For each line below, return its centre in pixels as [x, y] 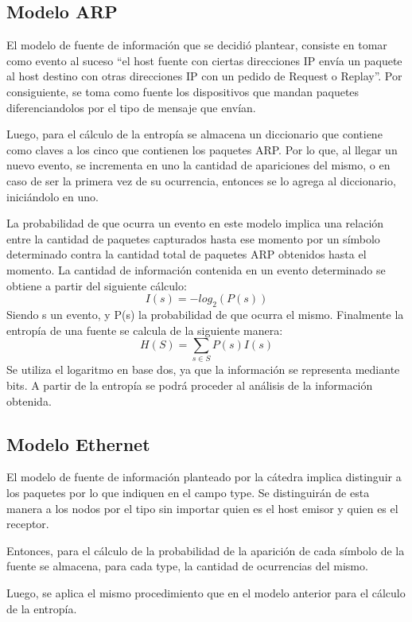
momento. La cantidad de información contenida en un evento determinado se [196, 269]
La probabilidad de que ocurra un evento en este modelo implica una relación [195, 223]
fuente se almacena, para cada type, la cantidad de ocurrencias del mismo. [187, 566]
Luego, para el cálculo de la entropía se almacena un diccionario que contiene [194, 134]
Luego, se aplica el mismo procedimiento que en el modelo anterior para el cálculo [206, 592]
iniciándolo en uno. [52, 196]
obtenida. [29, 400]
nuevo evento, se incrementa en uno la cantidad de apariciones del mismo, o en [198, 165]
